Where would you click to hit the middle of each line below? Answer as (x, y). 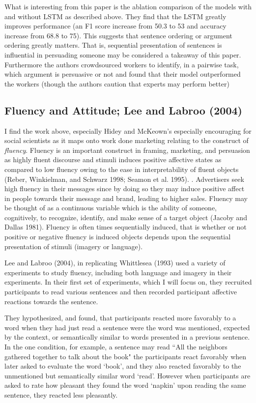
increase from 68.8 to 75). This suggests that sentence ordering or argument (118, 35)
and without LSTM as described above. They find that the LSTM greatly (115, 16)
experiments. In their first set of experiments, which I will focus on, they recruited (128, 282)
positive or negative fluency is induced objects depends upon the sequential (118, 237)
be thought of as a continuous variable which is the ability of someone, (111, 208)
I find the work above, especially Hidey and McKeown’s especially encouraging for (128, 130)
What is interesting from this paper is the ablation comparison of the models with (128, 6)
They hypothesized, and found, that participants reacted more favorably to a (120, 318)
